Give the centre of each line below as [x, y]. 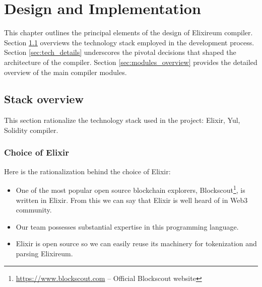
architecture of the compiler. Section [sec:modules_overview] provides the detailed [131, 62]
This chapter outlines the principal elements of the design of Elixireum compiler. [128, 32]
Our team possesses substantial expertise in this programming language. [127, 226]
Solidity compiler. [31, 130]
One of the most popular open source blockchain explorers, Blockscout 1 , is [130, 189]
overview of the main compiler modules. [65, 72]
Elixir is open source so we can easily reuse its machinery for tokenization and [136, 243]
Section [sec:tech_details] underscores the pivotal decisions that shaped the [120, 52]
